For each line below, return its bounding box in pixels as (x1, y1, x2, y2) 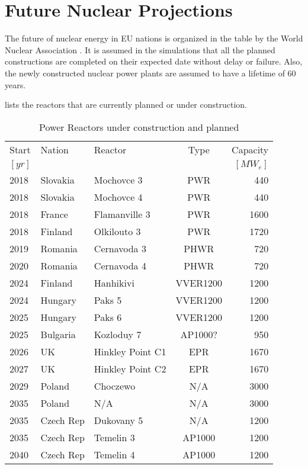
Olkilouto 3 (94, 224, 141, 238)
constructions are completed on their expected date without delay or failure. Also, (5, 55, 303, 68)
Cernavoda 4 (94, 258, 146, 272)
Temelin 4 (94, 447, 135, 461)
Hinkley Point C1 (94, 344, 166, 358)
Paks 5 (94, 293, 122, 307)
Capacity (232, 142, 269, 156)
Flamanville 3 (94, 207, 150, 221)
